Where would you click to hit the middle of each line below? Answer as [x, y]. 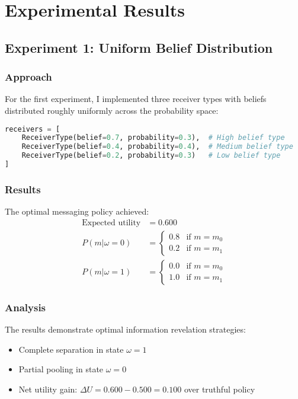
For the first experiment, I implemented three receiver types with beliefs [136, 99]
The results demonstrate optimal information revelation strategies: [125, 329]
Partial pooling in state [61, 369]
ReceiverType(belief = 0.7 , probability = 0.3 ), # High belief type [153, 138]
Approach [28, 77]
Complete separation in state [71, 349]
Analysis [25, 307]
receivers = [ [33, 129]
